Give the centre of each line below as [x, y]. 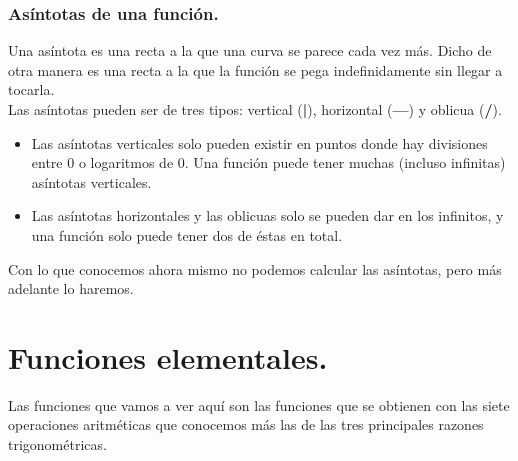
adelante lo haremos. [71, 288]
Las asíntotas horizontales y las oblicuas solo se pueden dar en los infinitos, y [267, 215]
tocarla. [31, 89]
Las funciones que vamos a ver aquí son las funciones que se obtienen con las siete [259, 404]
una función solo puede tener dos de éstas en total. [187, 234]
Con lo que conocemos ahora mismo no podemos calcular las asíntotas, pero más [255, 268]
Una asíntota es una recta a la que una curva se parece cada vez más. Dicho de [250, 50]
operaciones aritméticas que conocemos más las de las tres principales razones [246, 424]
